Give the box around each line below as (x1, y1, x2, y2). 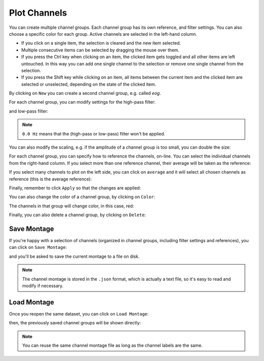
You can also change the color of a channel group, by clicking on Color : (9, 194, 155, 200)
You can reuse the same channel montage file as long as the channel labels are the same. (22, 342, 203, 348)
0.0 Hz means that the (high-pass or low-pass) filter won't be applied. (22, 131, 166, 136)
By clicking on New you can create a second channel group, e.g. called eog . (9, 90, 161, 96)
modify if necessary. (22, 283, 64, 289)
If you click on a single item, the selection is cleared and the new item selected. (21, 40, 181, 46)
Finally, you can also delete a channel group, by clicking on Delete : (9, 212, 146, 218)
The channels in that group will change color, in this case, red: (9, 203, 134, 209)
